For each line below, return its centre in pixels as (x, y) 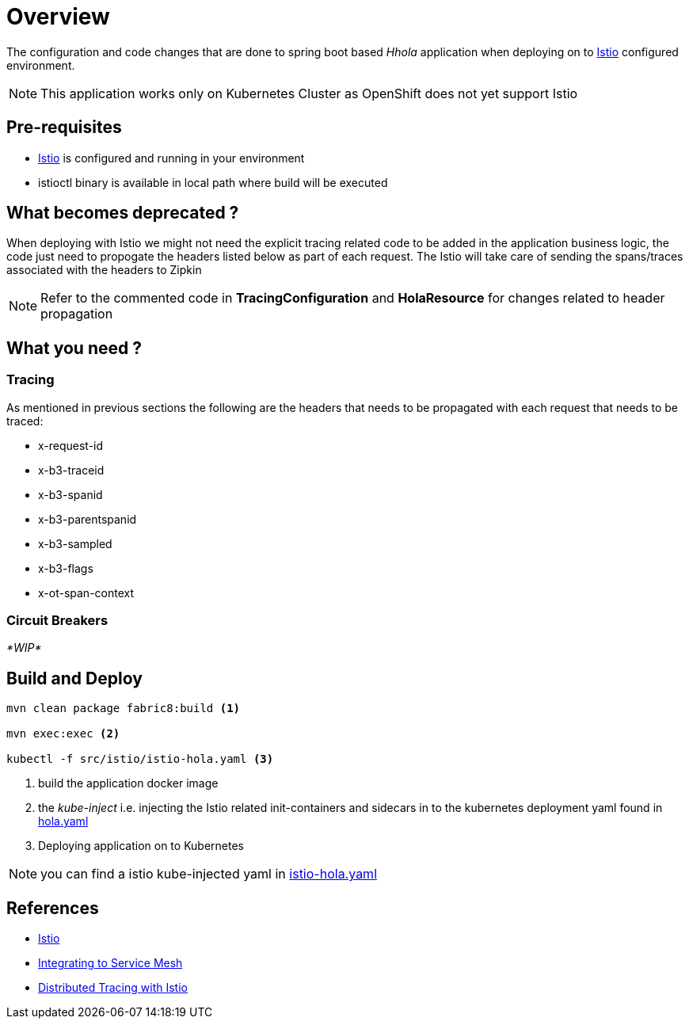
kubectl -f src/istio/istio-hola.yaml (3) (140, 759)
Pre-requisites (64, 128)
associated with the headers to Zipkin (104, 270)
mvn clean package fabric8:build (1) (124, 709)
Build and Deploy (74, 678)
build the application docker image (128, 783)
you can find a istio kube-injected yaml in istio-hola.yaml (209, 874)
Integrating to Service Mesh (110, 963)
